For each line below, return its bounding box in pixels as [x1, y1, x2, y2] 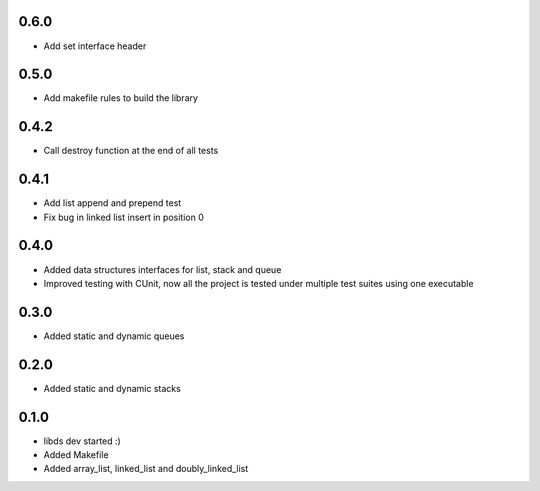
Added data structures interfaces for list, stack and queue [43, 263, 282, 275]
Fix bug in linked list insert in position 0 [43, 211, 204, 223]
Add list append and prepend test [43, 197, 182, 209]
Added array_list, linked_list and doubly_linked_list [43, 463, 249, 475]
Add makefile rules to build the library [43, 92, 199, 104]
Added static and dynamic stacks [43, 382, 182, 394]
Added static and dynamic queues [43, 330, 185, 342]
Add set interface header [43, 40, 147, 52]
